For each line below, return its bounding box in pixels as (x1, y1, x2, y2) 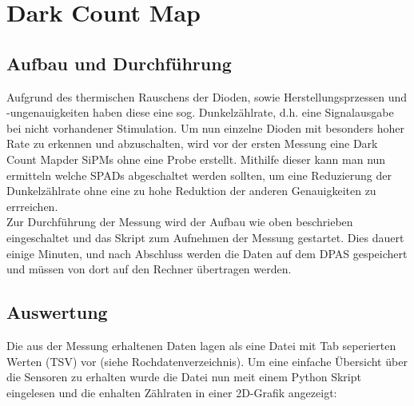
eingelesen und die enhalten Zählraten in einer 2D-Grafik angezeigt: (6, 384, 337, 400)
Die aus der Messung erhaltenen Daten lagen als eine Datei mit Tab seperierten (6, 336, 396, 353)
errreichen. (6, 197, 58, 214)
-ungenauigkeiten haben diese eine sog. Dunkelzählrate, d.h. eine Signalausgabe (6, 104, 394, 121)
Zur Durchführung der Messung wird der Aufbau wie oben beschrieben (6, 213, 353, 230)
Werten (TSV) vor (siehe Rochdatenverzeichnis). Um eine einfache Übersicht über (6, 352, 408, 369)
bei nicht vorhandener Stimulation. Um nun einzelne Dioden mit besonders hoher (6, 119, 404, 136)
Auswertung (6, 300, 108, 324)
